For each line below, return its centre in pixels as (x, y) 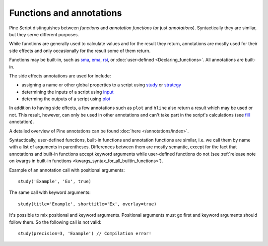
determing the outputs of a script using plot (66, 99)
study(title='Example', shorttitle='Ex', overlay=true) (87, 204)
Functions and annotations (66, 13)
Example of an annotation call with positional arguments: (67, 170)
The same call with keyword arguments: (50, 192)
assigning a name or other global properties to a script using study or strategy (101, 85)
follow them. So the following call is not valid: (55, 222)
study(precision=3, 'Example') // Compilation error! (85, 233)
